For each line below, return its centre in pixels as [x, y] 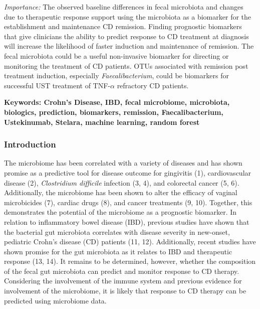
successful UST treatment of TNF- [57, 85]
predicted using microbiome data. [55, 300]
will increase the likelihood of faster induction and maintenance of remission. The [129, 46]
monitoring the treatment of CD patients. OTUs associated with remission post [126, 65]
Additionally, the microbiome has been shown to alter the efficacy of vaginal [121, 192]
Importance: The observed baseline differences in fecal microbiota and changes [124, 7]
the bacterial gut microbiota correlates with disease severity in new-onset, [117, 231]
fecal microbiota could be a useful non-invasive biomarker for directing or [116, 55]
